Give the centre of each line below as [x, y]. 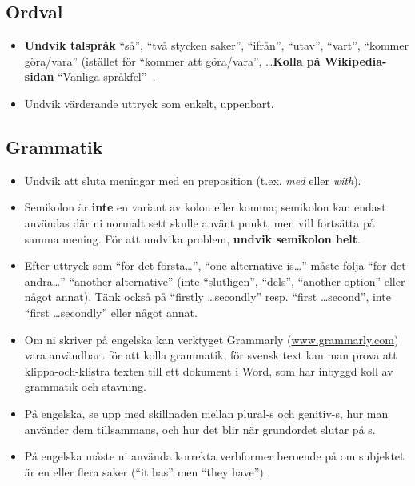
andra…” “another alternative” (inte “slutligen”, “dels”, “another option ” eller [215, 281]
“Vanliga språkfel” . [107, 76]
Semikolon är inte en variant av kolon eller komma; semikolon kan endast [205, 207]
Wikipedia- [355, 60]
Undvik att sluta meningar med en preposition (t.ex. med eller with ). [193, 180]
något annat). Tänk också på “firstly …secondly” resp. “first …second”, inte [207, 297]
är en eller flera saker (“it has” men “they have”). [146, 471]
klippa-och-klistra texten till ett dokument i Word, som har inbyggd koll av [209, 370]
